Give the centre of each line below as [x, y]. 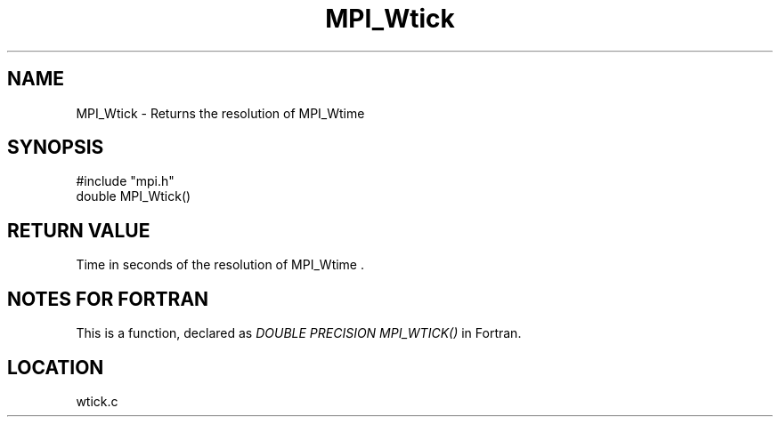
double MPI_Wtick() [134, 196]
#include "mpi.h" [125, 181]
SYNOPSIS [56, 148]
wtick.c [97, 401]
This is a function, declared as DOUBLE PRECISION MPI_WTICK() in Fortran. [299, 333]
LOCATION [56, 367]
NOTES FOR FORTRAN [108, 299]
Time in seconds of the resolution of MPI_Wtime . [220, 265]
